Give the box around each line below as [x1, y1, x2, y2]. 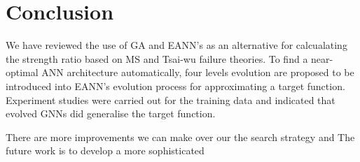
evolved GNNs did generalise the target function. [6, 106, 216, 121]
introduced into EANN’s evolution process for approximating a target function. [6, 78, 345, 93]
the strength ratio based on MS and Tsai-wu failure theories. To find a [6, 51, 308, 66]
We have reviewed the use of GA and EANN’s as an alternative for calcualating [6, 38, 347, 52]
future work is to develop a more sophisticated [6, 143, 205, 158]
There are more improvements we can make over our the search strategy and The [6, 129, 355, 144]
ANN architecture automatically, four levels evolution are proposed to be [41, 65, 354, 80]
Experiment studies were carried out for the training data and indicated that [6, 92, 335, 107]
